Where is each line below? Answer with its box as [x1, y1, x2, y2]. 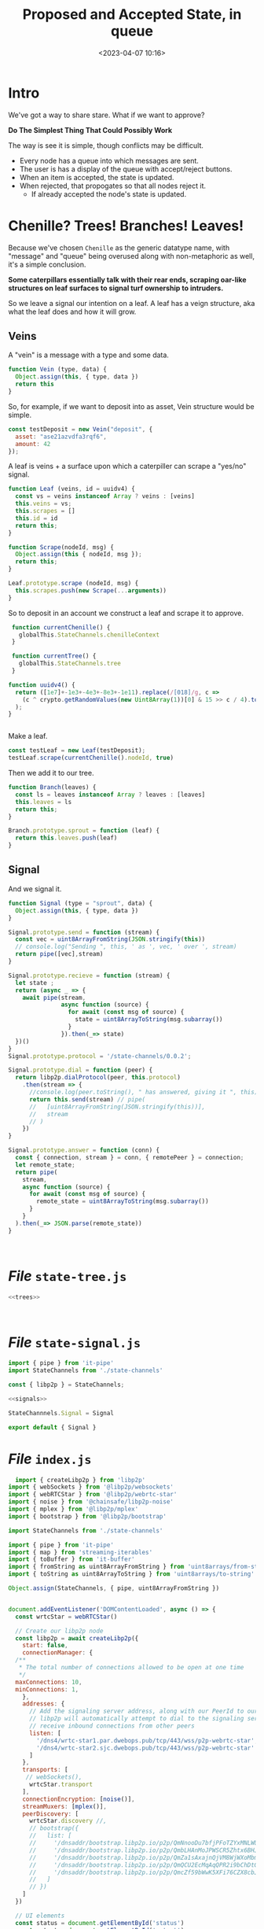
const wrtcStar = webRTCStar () [15, 1613, 118, 1621]
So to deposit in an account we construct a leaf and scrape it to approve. [8, 608, 244, 618]
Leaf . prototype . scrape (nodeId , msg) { [8, 580, 139, 588]
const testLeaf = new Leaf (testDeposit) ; [8, 747, 146, 754]
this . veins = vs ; [15, 500, 72, 508]
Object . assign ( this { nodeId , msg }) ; [15, 551, 143, 559]
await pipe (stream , [22, 994, 86, 1001]
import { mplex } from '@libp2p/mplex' [8, 1505, 139, 1514]
